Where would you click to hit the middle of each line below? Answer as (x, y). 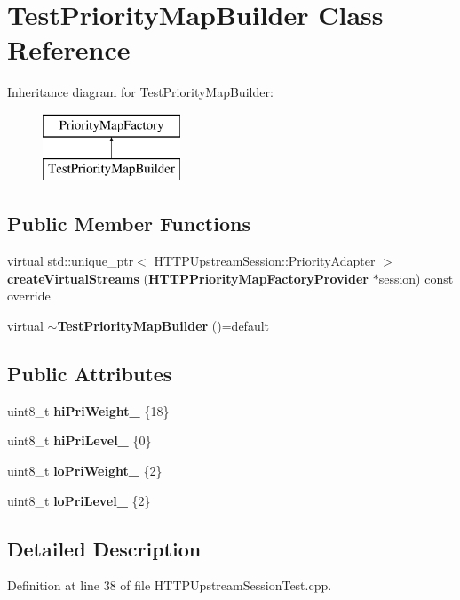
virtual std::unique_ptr (71, 261)
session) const (416, 278)
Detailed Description (104, 548)
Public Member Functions (129, 224)
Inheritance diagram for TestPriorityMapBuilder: (140, 92)
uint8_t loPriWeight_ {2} (85, 471)
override (29, 296)
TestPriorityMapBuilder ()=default (163, 326)
